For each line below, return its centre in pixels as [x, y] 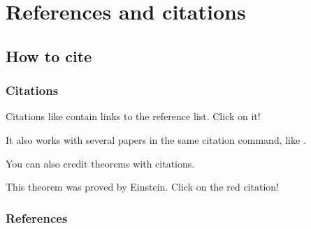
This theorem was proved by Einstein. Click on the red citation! [142, 187]
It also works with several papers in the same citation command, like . [156, 139]
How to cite [49, 56]
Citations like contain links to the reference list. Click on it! [133, 116]
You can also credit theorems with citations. [100, 163]
